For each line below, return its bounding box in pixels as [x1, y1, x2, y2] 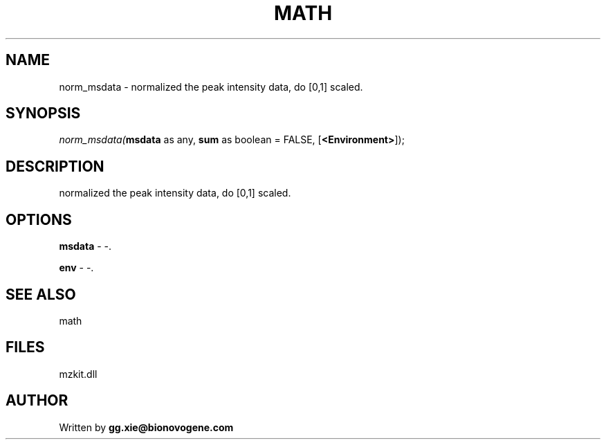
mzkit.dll [59, 367, 98, 380]
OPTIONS [6, 210, 72, 228]
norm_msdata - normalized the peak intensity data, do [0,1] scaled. [59, 80, 363, 93]
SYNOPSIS [6, 105, 81, 122]
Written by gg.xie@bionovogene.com [59, 421, 234, 433]
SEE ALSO [6, 285, 76, 303]
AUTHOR [6, 392, 68, 410]
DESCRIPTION [6, 157, 104, 175]
